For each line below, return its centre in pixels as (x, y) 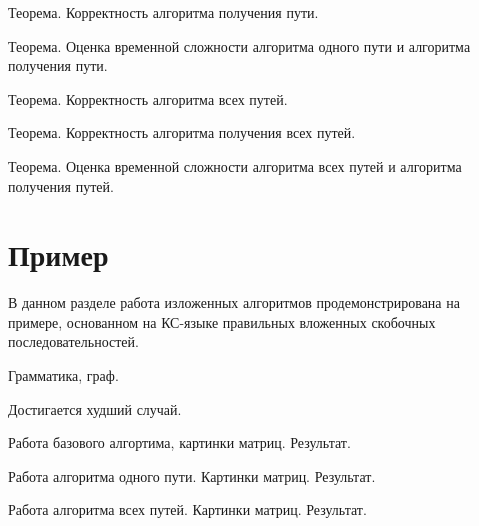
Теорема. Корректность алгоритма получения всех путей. (182, 132)
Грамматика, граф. (63, 375)
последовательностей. (73, 341)
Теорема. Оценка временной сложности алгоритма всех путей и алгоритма (235, 165)
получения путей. (61, 185)
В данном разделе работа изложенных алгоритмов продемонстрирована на (234, 302)
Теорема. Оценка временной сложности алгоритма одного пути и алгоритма (239, 45)
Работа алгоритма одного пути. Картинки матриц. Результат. (192, 475)
